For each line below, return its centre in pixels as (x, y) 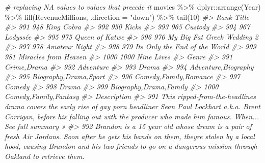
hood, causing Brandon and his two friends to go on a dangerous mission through (131, 146)
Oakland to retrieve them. (45, 156)
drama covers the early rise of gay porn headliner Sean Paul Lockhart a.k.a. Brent (132, 106)
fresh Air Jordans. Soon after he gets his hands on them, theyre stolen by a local (130, 136)
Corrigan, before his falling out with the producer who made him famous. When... (132, 116)
